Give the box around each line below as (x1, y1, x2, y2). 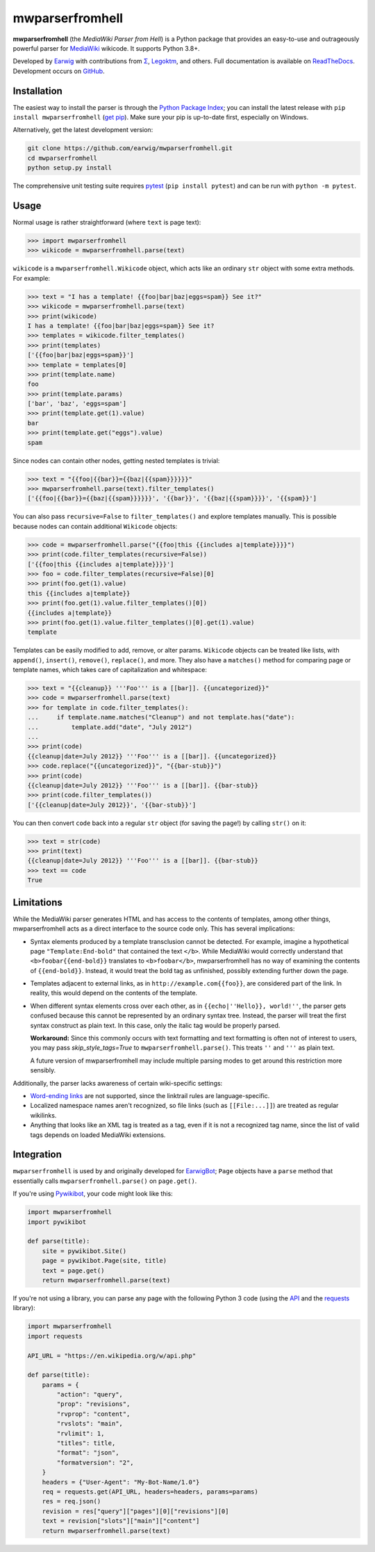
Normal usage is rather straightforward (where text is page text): (12, 218, 201, 227)
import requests (27, 1332, 83, 1340)
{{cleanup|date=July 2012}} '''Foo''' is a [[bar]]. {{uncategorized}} (27, 752, 277, 760)
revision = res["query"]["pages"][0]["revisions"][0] (42, 1507, 229, 1515)
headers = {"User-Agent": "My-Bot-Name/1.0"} (42, 1478, 200, 1486)
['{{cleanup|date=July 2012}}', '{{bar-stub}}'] (27, 801, 197, 809)
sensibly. (30, 1066, 56, 1075)
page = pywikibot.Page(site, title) (42, 1257, 167, 1265)
